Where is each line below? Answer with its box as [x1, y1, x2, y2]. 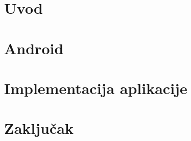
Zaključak [4, 118, 74, 138]
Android [4, 37, 64, 58]
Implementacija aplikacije [4, 77, 187, 98]
